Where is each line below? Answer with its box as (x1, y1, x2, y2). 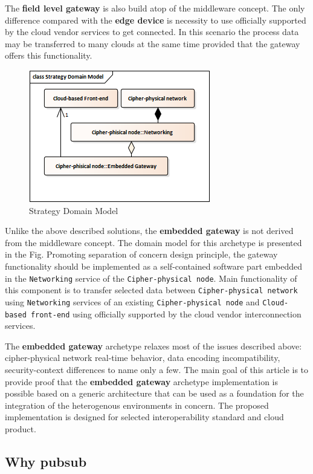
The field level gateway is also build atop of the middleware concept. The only (5, 2, 305, 14)
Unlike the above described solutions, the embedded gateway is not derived (5, 224, 294, 237)
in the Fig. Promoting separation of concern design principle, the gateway (5, 248, 278, 261)
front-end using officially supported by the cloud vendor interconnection (30, 307, 302, 320)
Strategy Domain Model (29, 204, 118, 216)
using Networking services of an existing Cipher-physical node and (5, 295, 260, 308)
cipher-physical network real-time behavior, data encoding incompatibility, (5, 351, 280, 364)
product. (5, 422, 36, 435)
